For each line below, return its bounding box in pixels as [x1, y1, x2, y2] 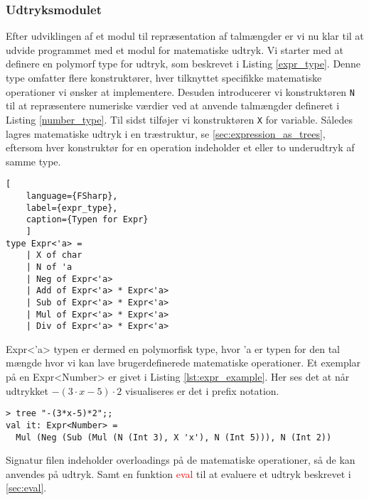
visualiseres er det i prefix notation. [124, 383, 279, 398]
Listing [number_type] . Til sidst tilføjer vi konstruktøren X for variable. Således [6, 112, 353, 126]
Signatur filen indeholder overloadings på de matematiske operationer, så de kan [6, 452, 355, 467]
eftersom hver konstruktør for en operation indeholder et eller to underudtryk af [6, 140, 355, 155]
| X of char [26, 250, 82, 261]
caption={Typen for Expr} [26, 214, 149, 225]
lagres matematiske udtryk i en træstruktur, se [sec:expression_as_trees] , [6, 126, 326, 141]
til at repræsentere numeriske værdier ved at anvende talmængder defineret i [6, 98, 340, 113]
